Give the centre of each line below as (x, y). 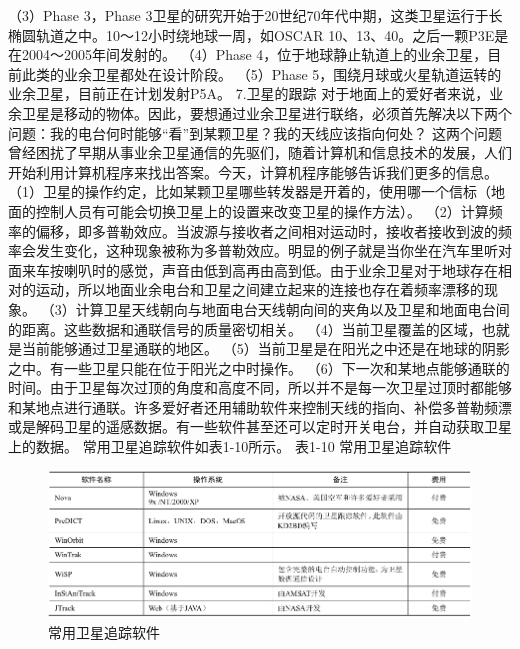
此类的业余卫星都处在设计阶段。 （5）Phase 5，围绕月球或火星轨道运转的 (261, 73)
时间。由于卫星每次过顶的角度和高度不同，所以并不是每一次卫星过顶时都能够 (260, 387)
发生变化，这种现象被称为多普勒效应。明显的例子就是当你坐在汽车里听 (266, 250)
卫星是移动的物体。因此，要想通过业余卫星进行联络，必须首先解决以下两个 (266, 112)
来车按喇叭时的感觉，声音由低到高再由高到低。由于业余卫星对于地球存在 (259, 269)
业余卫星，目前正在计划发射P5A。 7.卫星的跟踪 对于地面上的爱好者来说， (249, 93)
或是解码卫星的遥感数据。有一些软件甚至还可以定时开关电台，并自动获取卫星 (260, 426)
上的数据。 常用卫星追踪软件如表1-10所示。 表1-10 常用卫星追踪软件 (230, 446)
